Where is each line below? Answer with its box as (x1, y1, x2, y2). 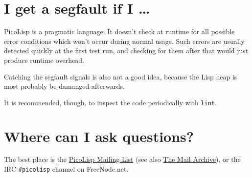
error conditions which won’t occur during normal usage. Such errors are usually (4, 36, 245, 46)
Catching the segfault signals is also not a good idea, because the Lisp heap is (4, 71, 237, 81)
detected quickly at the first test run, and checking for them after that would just (4, 45, 249, 56)
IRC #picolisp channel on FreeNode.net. (4, 164, 129, 174)
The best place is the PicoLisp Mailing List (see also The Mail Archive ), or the (4, 154, 241, 164)
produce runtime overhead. (4, 55, 84, 65)
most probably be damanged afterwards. (4, 81, 125, 91)
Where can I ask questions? (4, 126, 194, 146)
